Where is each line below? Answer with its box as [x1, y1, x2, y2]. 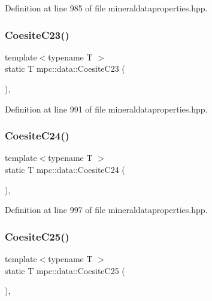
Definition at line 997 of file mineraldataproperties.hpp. [5, 203, 208, 216]
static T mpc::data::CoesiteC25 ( [5, 264, 125, 276]
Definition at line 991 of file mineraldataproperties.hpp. [5, 102, 208, 115]
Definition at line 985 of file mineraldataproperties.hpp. [5, 2, 208, 14]
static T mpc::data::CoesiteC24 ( [5, 163, 125, 175]
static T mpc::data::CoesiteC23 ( [5, 62, 125, 75]
